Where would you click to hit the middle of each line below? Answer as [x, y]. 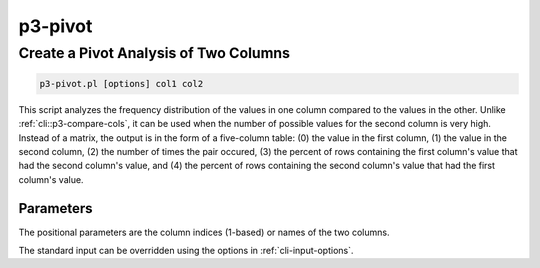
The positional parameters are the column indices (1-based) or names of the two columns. [204, 232]
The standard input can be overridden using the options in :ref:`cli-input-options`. [186, 251]
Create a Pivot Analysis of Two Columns [154, 53]
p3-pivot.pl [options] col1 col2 [121, 83]
